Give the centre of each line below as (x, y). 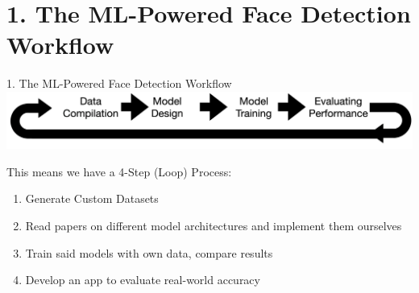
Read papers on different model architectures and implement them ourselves (214, 226)
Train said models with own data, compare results (149, 252)
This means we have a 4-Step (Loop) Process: (119, 171)
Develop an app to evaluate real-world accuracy (143, 280)
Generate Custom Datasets (92, 198)
